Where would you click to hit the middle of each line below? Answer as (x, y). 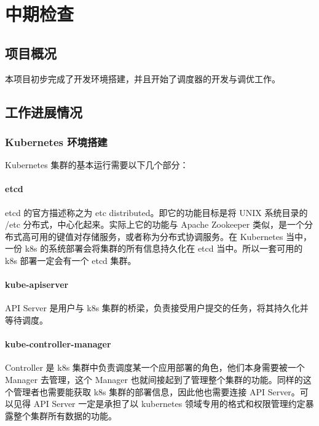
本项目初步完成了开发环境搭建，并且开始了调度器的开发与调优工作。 (143, 78)
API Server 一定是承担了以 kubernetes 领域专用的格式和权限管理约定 (169, 404)
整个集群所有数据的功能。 (65, 415)
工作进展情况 (44, 111)
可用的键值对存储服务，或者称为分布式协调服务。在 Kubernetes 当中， (171, 236)
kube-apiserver (37, 285)
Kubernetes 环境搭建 (56, 141)
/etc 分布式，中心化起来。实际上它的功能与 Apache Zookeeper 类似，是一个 (155, 224)
